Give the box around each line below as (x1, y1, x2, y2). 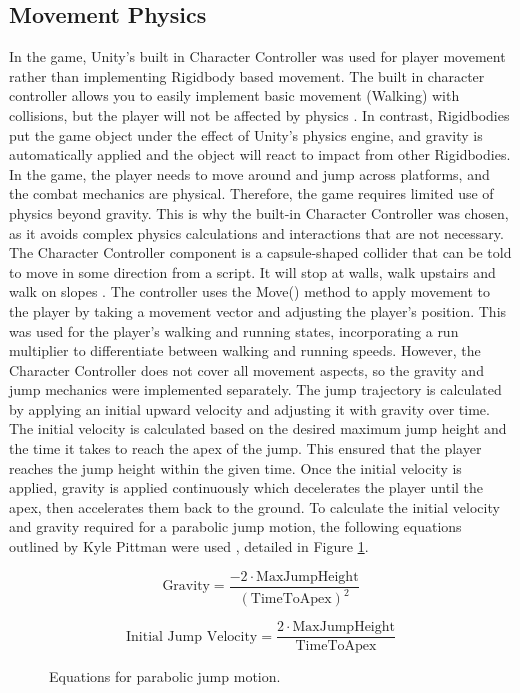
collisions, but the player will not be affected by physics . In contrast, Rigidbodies (9, 104, 510, 125)
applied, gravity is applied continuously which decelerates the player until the (9, 477, 484, 498)
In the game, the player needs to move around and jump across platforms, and (9, 163, 490, 184)
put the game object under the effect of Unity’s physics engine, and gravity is (9, 124, 483, 145)
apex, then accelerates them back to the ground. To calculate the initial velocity (9, 496, 500, 517)
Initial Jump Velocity (126, 629, 258, 644)
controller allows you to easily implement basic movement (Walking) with (9, 85, 460, 106)
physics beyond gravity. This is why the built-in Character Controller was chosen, (9, 202, 509, 223)
